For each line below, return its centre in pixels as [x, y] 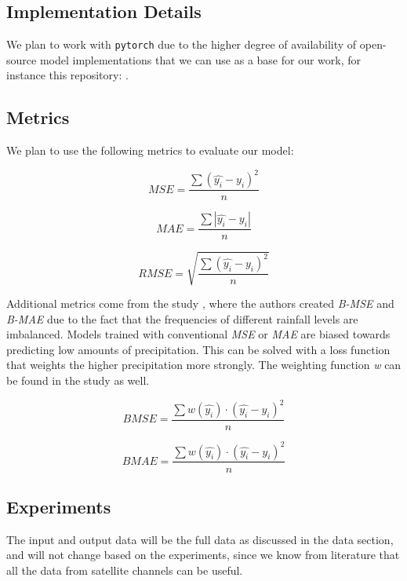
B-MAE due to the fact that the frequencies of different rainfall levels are [182, 318]
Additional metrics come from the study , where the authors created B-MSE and [200, 303]
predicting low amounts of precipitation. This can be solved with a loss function [198, 349]
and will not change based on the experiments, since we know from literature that [203, 555]
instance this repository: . [67, 75]
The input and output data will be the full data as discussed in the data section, [200, 539]
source [22, 59]
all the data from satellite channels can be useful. [125, 570]
